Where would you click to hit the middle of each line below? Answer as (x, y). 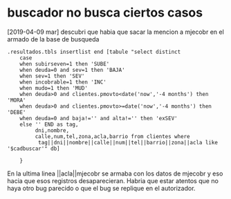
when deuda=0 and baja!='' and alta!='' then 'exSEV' (99, 118)
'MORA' (17, 100)
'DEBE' (17, 112)
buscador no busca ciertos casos (105, 13)
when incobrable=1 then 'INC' (63, 82)
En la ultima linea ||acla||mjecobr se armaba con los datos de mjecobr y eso (115, 173)
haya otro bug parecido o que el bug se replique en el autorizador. (101, 188)
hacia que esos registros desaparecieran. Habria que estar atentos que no (113, 180)
